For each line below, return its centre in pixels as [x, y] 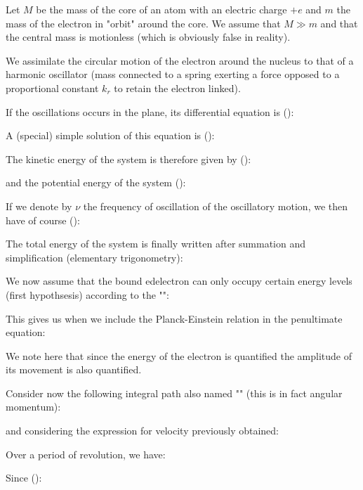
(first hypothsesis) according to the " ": [87, 294]
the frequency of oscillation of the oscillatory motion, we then [216, 206]
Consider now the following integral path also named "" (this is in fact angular [174, 393]
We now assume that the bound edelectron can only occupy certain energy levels [179, 281]
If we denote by [39, 206]
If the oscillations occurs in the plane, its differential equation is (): [150, 111]
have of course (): [43, 220]
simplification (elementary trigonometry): [94, 257]
